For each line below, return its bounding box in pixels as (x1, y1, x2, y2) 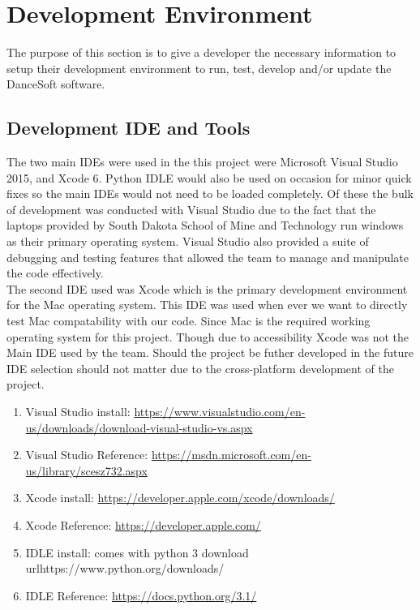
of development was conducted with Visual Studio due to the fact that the (6, 200, 376, 217)
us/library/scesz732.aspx (25, 462, 148, 479)
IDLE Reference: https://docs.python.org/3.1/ (25, 586, 257, 604)
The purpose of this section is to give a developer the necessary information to (6, 44, 396, 61)
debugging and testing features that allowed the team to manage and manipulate (6, 248, 409, 265)
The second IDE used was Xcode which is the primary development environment (6, 280, 408, 297)
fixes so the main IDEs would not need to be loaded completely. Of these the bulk (6, 185, 414, 202)
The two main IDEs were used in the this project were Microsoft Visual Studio (6, 153, 398, 170)
